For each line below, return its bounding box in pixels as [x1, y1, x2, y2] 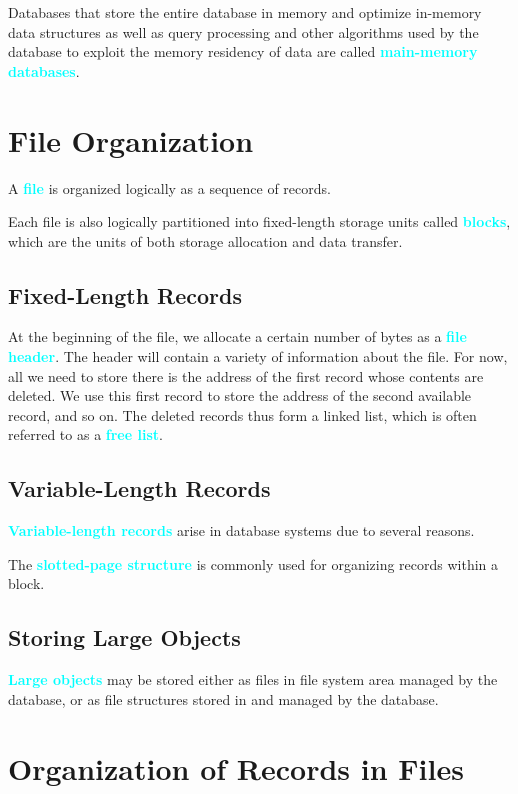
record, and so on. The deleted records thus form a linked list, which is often [8, 404, 477, 425]
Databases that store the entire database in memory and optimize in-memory [8, 2, 482, 22]
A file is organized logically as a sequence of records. [8, 177, 331, 198]
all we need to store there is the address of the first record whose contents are [8, 365, 484, 386]
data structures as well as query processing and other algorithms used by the [8, 21, 479, 42]
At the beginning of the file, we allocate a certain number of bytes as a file [8, 326, 467, 347]
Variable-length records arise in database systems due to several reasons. [8, 520, 475, 541]
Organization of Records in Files [8, 747, 464, 788]
